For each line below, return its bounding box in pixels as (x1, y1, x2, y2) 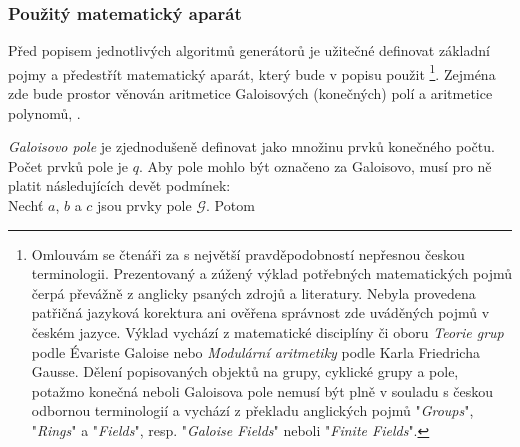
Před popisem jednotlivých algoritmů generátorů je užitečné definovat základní (8, 40, 490, 61)
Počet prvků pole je (8, 155, 129, 176)
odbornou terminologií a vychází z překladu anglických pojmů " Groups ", (31, 400, 474, 421)
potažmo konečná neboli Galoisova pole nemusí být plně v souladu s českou (31, 380, 494, 401)
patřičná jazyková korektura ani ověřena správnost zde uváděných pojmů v (31, 302, 490, 323)
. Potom (205, 195, 255, 216)
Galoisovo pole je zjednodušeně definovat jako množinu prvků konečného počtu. (8, 136, 495, 157)
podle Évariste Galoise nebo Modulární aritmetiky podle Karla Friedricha (31, 341, 480, 362)
